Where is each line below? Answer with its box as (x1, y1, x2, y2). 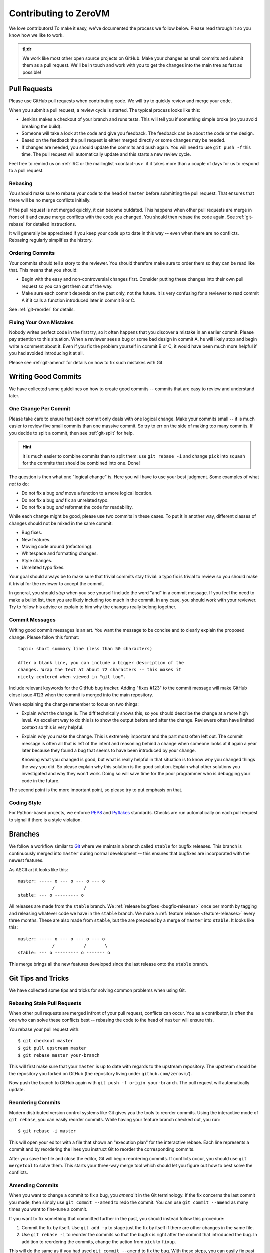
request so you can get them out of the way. (21, 283, 113, 289)
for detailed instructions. (25, 221, 77, 227)
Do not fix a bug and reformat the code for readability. (21, 504, 133, 510)
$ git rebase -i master (18, 1128, 76, 1134)
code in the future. (21, 777, 60, 784)
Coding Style (9, 799, 42, 806)
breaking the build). (21, 123, 62, 129)
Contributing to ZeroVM (9, 8, 110, 19)
